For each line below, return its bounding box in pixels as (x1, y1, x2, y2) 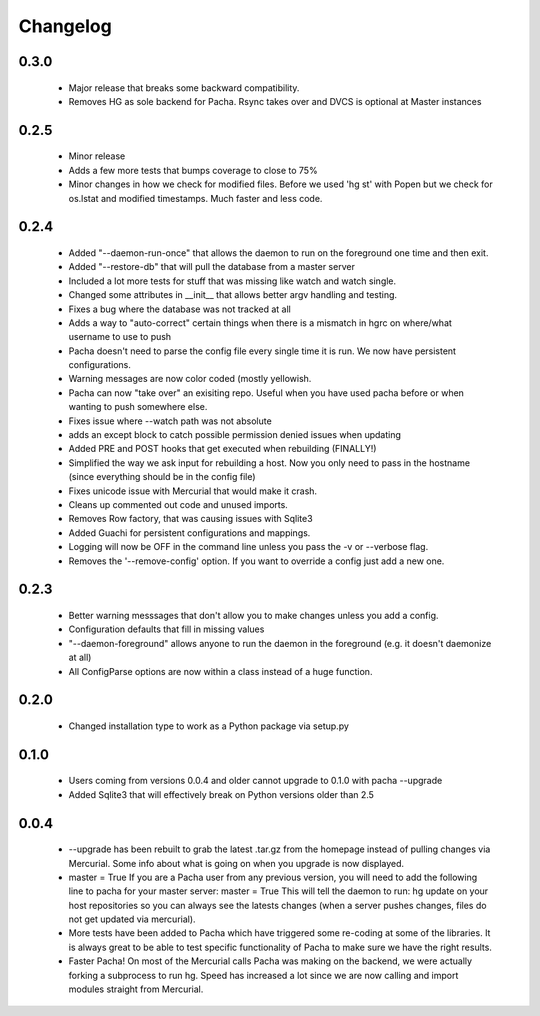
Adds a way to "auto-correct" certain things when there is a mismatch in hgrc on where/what (68, 316, 452, 329)
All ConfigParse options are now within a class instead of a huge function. (68, 665, 373, 677)
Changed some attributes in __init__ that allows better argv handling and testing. (68, 289, 398, 301)
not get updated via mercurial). (68, 913, 196, 925)
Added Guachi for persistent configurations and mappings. (68, 526, 311, 539)
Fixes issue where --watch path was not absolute (68, 415, 272, 427)
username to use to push (68, 331, 172, 343)
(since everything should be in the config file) (68, 471, 256, 483)
